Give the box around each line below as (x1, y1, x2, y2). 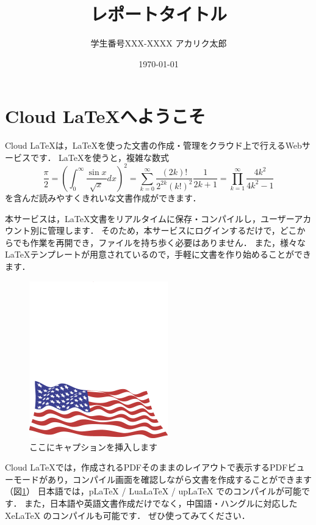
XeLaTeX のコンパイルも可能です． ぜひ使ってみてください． (5, 508, 250, 521)
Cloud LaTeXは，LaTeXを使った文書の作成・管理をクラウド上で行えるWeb (5, 139, 302, 152)
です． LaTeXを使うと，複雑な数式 (30, 151, 169, 163)
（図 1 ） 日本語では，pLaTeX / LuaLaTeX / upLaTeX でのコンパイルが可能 (5, 485, 302, 497)
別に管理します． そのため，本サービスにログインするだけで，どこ (30, 224, 297, 237)
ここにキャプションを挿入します (29, 440, 157, 453)
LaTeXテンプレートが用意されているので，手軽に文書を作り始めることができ (5, 248, 312, 261)
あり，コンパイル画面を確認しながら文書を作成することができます (47, 472, 312, 485)
